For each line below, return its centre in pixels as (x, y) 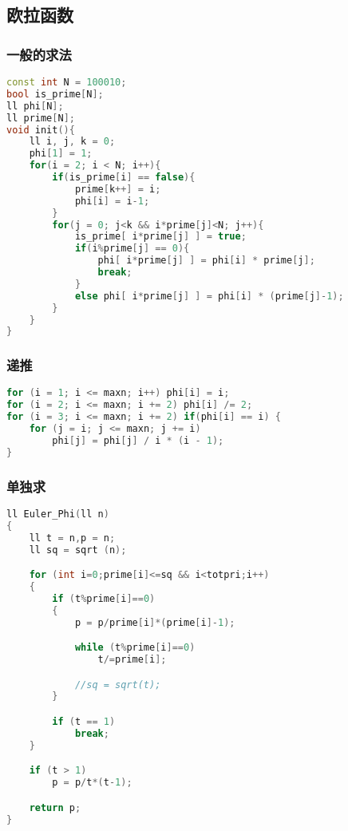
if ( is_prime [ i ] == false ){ (124, 177)
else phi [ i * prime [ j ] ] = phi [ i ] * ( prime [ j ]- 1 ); (209, 296)
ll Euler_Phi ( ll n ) (58, 514)
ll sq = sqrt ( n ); (78, 550)
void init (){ (41, 130)
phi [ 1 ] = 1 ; (61, 154)
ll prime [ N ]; (41, 118)
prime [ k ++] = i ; (118, 189)
